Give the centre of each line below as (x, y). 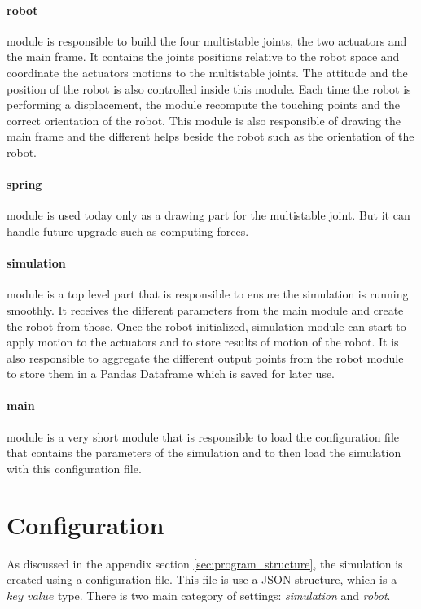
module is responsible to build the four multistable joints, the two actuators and (207, 40)
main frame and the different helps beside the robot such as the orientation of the (210, 136)
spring (24, 184)
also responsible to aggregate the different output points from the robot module (205, 357)
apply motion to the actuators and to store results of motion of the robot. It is (203, 342)
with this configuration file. (74, 468)
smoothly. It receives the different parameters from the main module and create (205, 309)
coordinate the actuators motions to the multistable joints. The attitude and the (207, 72)
